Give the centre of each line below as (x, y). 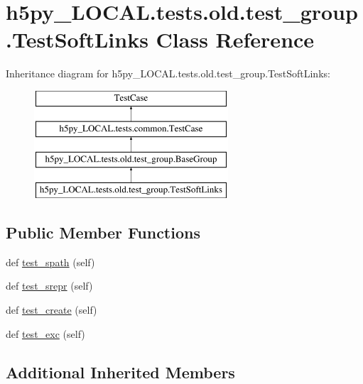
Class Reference (235, 39)
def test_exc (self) (45, 333)
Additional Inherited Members (120, 372)
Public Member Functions (103, 232)
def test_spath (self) (50, 262)
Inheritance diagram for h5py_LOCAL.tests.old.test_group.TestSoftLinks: (168, 73)
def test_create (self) (52, 310)
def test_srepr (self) (49, 286)
